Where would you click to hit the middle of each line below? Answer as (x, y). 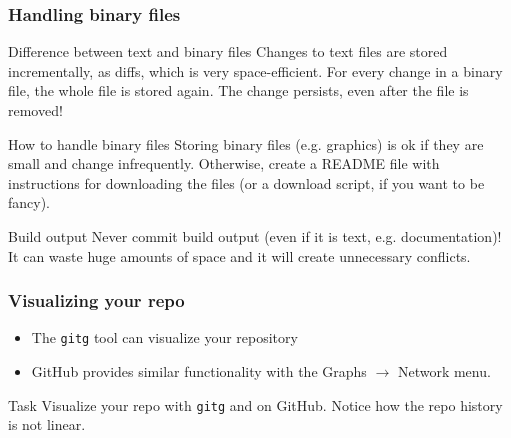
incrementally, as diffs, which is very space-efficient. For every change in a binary (255, 70)
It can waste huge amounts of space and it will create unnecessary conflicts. (239, 255)
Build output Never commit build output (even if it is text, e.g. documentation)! (255, 235)
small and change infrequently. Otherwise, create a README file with (224, 163)
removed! (35, 110)
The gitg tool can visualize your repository (164, 337)
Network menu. (444, 371)
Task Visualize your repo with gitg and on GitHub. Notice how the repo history (255, 404)
